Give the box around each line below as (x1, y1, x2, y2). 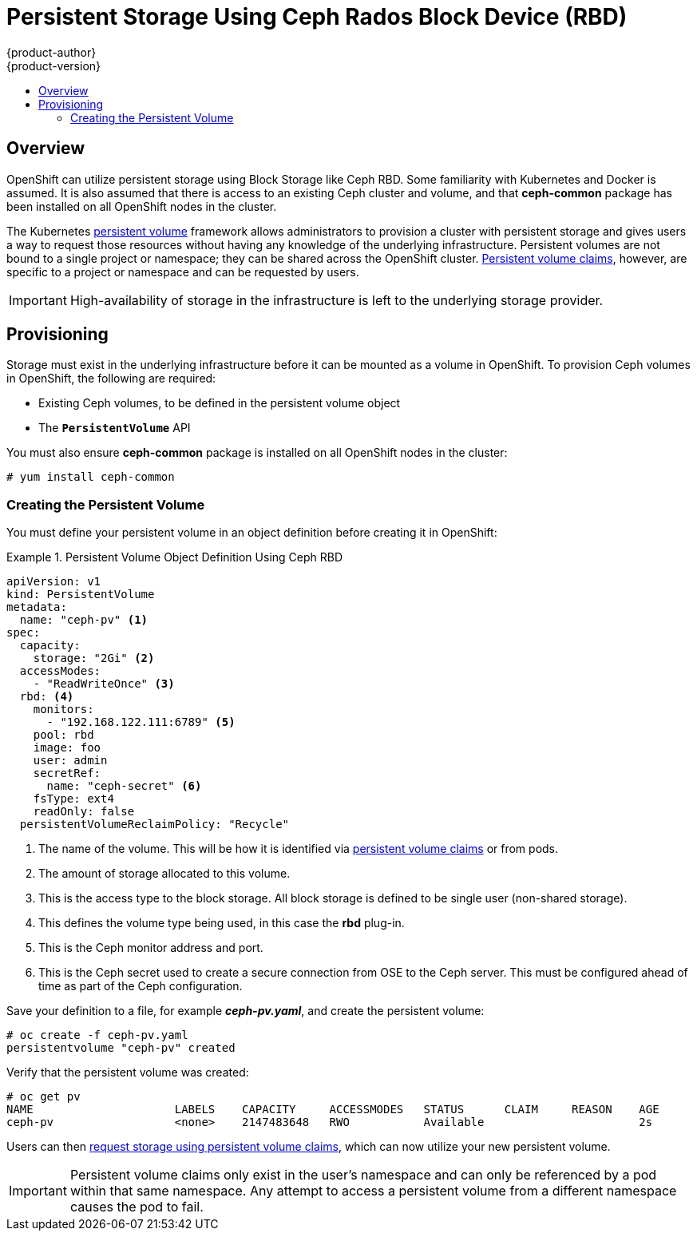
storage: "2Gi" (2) (33, 652, 155, 665)
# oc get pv (6, 1090, 81, 1104)
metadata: (6, 601, 67, 614)
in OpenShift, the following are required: (6, 371, 216, 386)
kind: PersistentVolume (6, 588, 155, 601)
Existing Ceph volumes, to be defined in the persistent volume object (38, 396, 401, 410)
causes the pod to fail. (69, 1199, 204, 1215)
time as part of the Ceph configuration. (38, 979, 243, 993)
